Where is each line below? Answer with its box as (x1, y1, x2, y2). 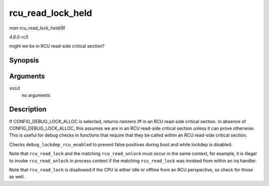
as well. (9, 174, 25, 180)
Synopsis (9, 56, 39, 65)
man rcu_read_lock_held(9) (9, 25, 66, 31)
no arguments (21, 92, 50, 98)
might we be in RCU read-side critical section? (9, 43, 105, 49)
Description (9, 105, 47, 114)
